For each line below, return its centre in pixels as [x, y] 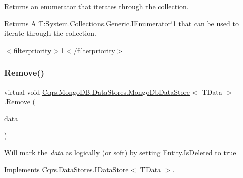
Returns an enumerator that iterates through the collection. [96, 6]
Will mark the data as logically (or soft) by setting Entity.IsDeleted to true [120, 152]
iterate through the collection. [50, 33]
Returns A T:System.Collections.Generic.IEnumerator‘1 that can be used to [121, 23]
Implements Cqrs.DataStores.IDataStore [66, 169]
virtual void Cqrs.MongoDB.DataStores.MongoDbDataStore [97, 91]
